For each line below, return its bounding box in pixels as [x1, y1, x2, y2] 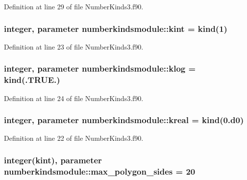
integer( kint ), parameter [4, 154, 102, 166]
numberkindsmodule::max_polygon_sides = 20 [4, 165, 196, 177]
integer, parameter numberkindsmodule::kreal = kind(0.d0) [4, 114, 244, 126]
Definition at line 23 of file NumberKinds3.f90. [4, 41, 144, 51]
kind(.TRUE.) [4, 74, 60, 86]
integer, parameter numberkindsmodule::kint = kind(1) [4, 22, 227, 34]
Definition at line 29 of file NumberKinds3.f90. [4, 1, 144, 11]
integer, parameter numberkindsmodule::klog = [4, 62, 196, 75]
